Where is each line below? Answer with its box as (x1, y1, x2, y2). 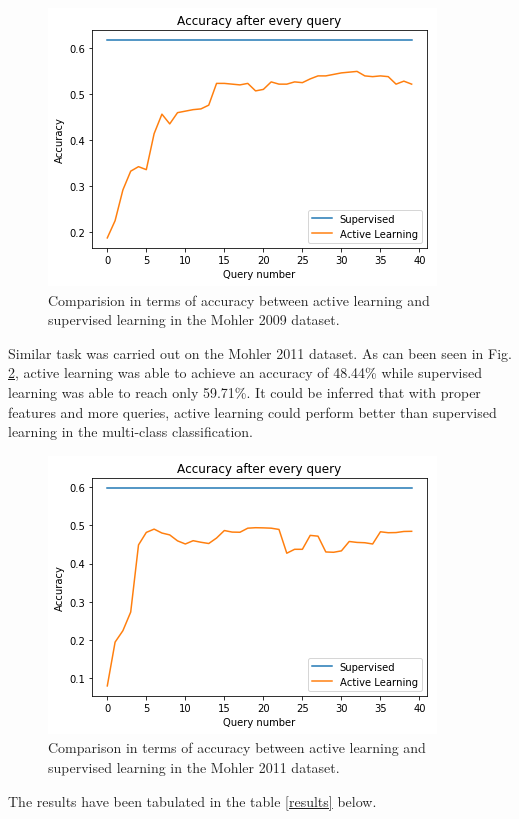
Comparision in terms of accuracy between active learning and (48, 289, 430, 310)
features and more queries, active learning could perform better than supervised (8, 401, 497, 422)
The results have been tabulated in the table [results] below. (8, 790, 377, 811)
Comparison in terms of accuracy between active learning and (48, 737, 426, 758)
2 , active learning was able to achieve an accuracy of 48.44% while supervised (8, 362, 482, 383)
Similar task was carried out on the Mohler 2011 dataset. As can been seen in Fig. (8, 342, 512, 363)
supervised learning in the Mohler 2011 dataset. (48, 756, 340, 777)
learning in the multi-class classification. (8, 421, 253, 442)
